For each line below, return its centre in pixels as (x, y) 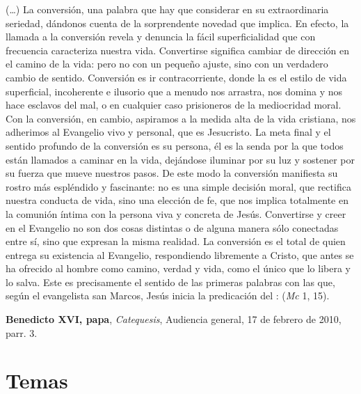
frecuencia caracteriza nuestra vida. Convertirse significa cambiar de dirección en (178, 50)
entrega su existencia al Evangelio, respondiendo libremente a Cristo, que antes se (180, 254)
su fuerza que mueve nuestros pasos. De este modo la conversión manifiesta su (172, 173)
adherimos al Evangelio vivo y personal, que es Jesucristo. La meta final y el (168, 132)
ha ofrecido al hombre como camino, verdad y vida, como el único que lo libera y (178, 268)
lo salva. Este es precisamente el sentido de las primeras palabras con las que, (170, 282)
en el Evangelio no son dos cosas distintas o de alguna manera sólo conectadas (172, 227)
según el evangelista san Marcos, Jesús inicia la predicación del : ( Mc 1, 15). (168, 295)
